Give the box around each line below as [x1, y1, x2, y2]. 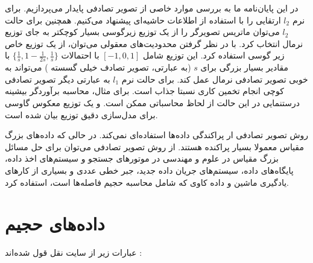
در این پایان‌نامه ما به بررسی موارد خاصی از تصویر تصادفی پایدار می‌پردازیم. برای [5, 2, 299, 14]
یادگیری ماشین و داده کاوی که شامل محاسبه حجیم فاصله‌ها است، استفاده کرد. [5, 176, 289, 188]
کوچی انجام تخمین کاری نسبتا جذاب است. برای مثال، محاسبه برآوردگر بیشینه [5, 84, 284, 97]
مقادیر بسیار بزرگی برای [200, 61, 289, 74]
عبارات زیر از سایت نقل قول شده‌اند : [5, 246, 142, 259]
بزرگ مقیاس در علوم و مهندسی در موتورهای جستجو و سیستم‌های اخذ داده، [5, 152, 279, 165]
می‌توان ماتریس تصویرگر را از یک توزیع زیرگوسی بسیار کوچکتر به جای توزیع [5, 25, 280, 38]
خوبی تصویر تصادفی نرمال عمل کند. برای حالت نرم [121, 72, 308, 85]
